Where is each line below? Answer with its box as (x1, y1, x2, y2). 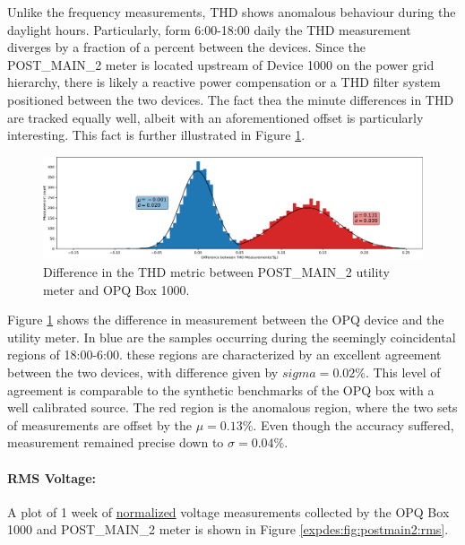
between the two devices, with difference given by (7, 363, 279, 381)
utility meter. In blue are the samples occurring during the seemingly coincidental (7, 327, 456, 346)
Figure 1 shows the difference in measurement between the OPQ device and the (7, 310, 444, 329)
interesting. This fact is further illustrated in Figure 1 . (7, 125, 306, 144)
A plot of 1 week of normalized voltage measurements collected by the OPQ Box (7, 502, 450, 521)
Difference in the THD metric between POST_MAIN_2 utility (43, 263, 390, 281)
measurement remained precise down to (7, 433, 224, 452)
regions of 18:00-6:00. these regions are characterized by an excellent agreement (7, 345, 442, 364)
